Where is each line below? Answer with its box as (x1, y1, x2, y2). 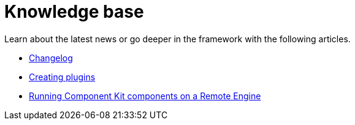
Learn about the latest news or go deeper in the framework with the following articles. (4, 33, 351, 44)
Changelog (29, 52, 73, 63)
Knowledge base (4, 1, 144, 22)
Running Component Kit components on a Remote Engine (29, 90, 261, 101)
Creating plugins (29, 71, 96, 82)
